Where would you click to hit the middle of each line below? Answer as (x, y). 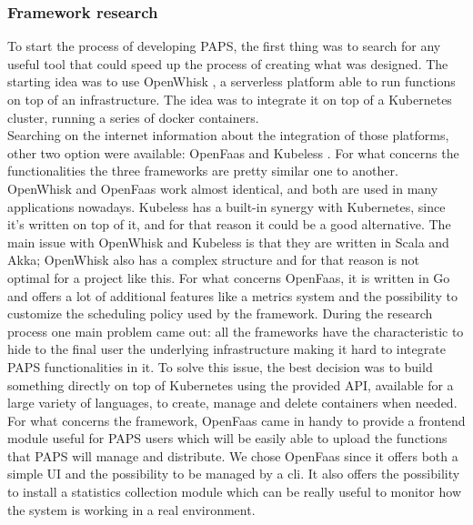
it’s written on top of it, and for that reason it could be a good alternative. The (229, 224)
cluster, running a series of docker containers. (133, 117)
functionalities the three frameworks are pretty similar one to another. (203, 171)
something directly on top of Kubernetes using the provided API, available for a (231, 384)
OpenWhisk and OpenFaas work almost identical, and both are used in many (223, 188)
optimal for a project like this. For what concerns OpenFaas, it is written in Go (229, 277)
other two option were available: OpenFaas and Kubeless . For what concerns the (233, 152)
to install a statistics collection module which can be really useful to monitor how (234, 492)
